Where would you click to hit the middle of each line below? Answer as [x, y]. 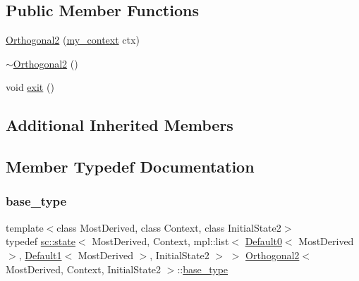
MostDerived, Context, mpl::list [160, 241]
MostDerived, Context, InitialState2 [84, 269]
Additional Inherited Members [120, 125]
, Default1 [40, 255]
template [25, 227]
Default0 [263, 241]
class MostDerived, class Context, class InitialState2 [169, 227]
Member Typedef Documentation [130, 167]
